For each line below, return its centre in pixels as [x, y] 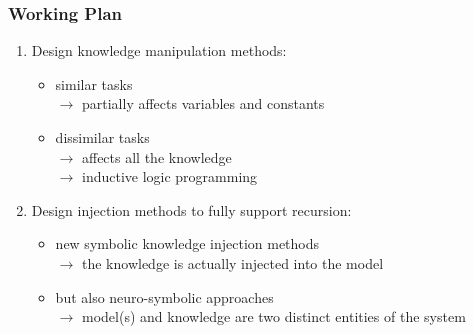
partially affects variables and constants [203, 103]
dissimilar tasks [102, 137]
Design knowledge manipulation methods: [159, 50]
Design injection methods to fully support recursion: [191, 209]
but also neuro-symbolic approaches [164, 296]
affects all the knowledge [156, 156]
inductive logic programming [169, 176]
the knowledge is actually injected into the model [232, 262]
